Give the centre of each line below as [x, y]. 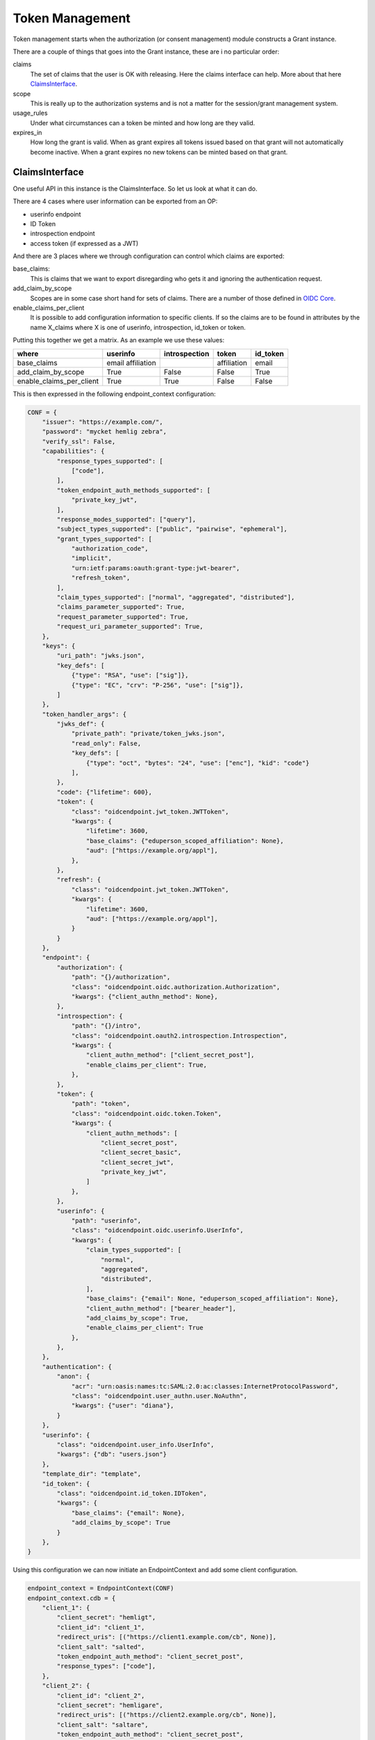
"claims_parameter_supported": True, [121, 607]
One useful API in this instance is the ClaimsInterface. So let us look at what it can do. [135, 189]
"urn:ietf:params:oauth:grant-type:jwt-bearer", [156, 568]
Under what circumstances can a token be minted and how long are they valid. [143, 122]
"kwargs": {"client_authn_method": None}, [144, 997]
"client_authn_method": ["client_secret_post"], [170, 1055]
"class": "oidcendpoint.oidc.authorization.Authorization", [176, 987]
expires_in [27, 133]
